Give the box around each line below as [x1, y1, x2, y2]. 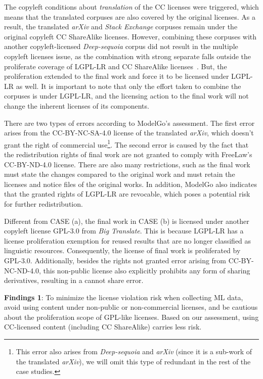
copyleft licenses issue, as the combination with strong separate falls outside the [4, 51, 251, 61]
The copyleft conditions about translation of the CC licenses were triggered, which [4, 2, 259, 12]
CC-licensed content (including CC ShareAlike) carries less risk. [4, 321, 202, 332]
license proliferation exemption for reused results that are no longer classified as [4, 235, 251, 246]
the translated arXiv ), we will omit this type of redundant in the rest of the [16, 356, 251, 366]
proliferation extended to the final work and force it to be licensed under [4, 71, 229, 81]
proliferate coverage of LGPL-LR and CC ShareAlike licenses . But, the [4, 61, 227, 71]
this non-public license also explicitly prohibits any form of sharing [43, 265, 250, 275]
